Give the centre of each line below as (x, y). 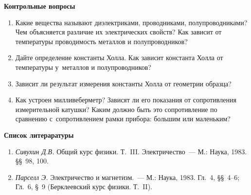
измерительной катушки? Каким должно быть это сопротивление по (116, 109)
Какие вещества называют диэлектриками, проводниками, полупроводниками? (131, 22)
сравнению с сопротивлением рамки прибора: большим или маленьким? (123, 119)
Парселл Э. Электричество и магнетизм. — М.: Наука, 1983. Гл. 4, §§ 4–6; (127, 177)
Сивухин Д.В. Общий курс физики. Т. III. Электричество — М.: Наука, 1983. (131, 151)
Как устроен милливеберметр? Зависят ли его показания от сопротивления (126, 100)
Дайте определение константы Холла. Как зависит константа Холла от (119, 57)
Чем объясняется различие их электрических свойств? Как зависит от (118, 32)
